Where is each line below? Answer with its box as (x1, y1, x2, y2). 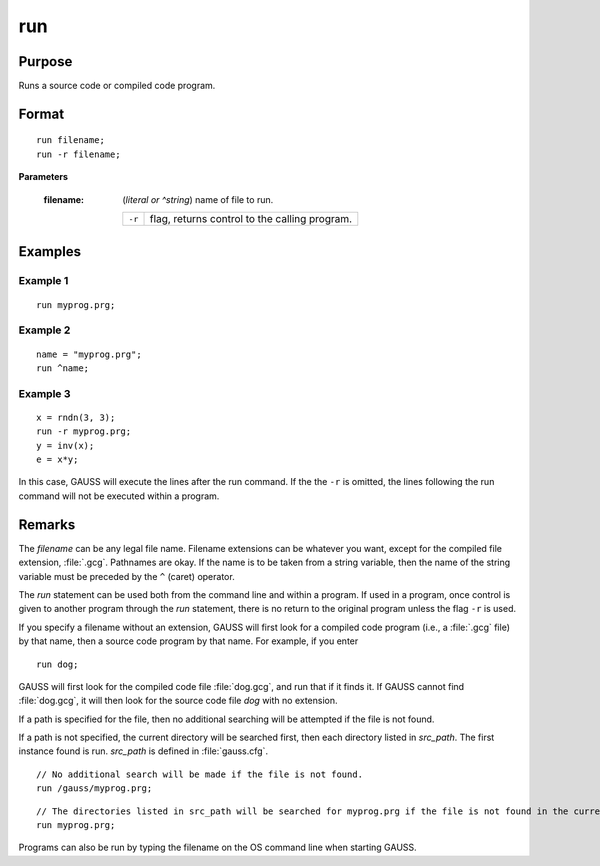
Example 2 (18, 323, 71, 337)
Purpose (18, 53, 73, 70)
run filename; (36, 135, 105, 146)
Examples (18, 243, 82, 260)
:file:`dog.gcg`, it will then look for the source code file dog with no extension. (18, 695, 339, 707)
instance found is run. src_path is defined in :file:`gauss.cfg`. (18, 745, 269, 757)
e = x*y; (36, 454, 79, 465)
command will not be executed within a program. (18, 490, 220, 502)
